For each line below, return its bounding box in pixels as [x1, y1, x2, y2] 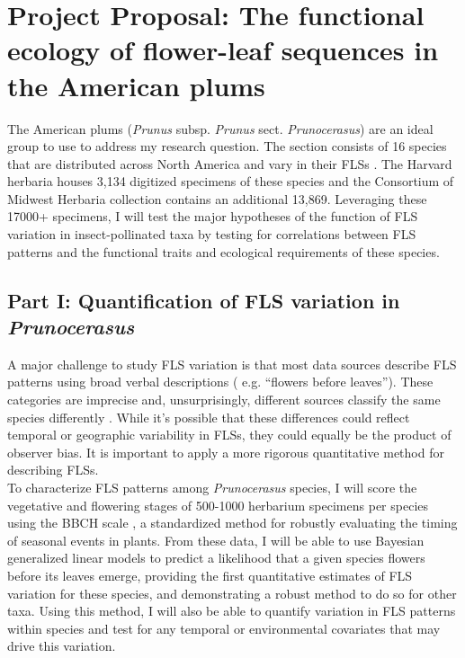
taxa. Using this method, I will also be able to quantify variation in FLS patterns [7, 601, 456, 620]
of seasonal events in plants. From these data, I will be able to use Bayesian [7, 530, 425, 549]
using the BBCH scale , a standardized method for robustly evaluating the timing [7, 513, 458, 532]
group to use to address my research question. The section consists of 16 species [7, 137, 447, 156]
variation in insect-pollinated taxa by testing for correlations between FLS [7, 225, 416, 244]
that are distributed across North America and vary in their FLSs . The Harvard [7, 154, 452, 173]
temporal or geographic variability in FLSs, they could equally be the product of [7, 425, 452, 444]
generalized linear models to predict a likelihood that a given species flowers [7, 548, 425, 567]
